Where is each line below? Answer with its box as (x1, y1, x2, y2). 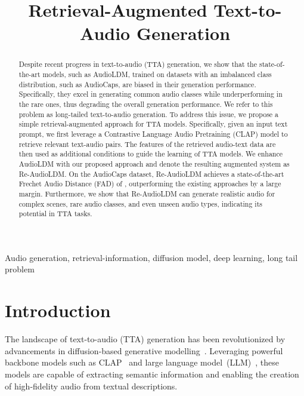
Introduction (5, 298, 111, 323)
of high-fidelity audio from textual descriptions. (5, 379, 178, 392)
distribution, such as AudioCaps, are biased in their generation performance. (18, 79, 256, 89)
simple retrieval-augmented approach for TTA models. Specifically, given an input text (18, 119, 288, 129)
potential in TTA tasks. (18, 208, 92, 219)
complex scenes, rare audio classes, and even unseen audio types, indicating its (18, 198, 262, 208)
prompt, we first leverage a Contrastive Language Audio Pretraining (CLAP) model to (18, 128, 288, 139)
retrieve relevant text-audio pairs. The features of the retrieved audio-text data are (18, 139, 276, 149)
